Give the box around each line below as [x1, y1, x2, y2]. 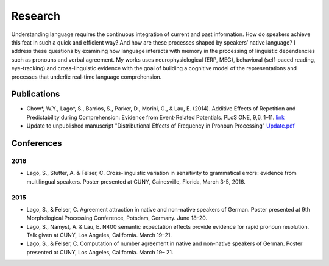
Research [11, 9, 61, 23]
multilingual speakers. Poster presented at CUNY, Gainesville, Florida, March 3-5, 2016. [26, 178, 246, 185]
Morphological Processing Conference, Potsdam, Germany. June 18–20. [26, 214, 208, 222]
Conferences [11, 138, 62, 148]
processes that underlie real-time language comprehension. [11, 73, 162, 81]
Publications [11, 89, 60, 99]
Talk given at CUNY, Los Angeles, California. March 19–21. [26, 232, 172, 239]
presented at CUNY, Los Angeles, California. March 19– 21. [26, 248, 174, 256]
